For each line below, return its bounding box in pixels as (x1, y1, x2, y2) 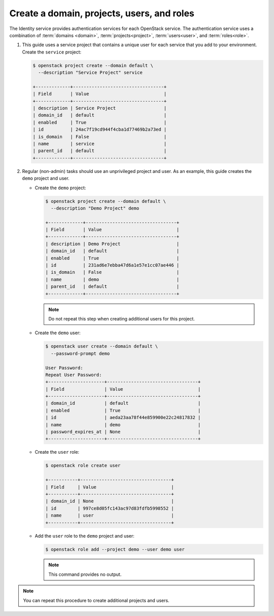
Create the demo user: (35, 330, 81, 336)
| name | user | (45, 513, 175, 518)
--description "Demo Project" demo (51, 205, 140, 211)
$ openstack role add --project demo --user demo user (45, 546, 185, 552)
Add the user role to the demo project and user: (35, 533, 134, 539)
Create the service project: (22, 49, 82, 55)
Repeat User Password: (45, 372, 102, 377)
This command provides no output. (48, 571, 122, 577)
